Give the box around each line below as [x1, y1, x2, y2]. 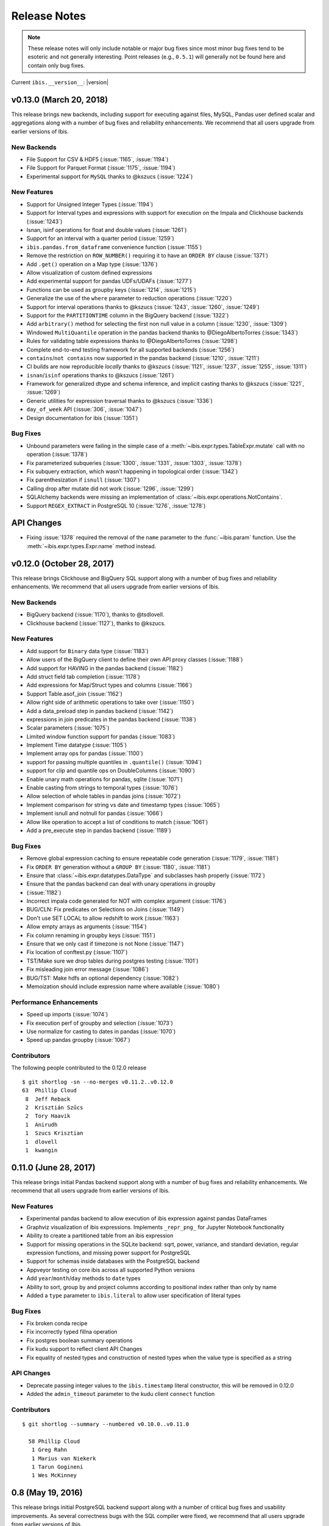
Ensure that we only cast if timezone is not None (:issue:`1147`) [26, 940, 184, 947]
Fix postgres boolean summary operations [26, 1337, 133, 1344]
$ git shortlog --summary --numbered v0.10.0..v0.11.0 [22, 1421, 189, 1428]
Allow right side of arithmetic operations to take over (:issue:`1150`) [26, 699, 194, 706]
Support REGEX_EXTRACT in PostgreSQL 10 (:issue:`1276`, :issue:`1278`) [26, 502, 206, 509]
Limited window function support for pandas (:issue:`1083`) [26, 732, 175, 740]
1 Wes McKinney [31, 1472, 77, 1479]
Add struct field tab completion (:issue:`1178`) [26, 673, 140, 680]
